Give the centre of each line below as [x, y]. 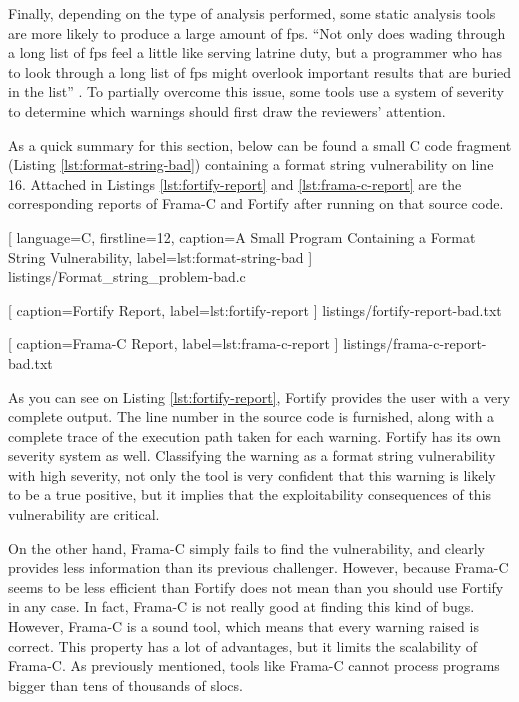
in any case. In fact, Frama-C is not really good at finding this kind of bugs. [241, 606]
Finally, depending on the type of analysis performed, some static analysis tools [252, 13]
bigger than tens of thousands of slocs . [125, 684]
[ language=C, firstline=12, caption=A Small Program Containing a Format [242, 236]
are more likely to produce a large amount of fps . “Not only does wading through [257, 32]
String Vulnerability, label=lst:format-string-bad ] [160, 256]
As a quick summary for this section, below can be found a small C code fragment [260, 144]
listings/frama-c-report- [415, 343]
